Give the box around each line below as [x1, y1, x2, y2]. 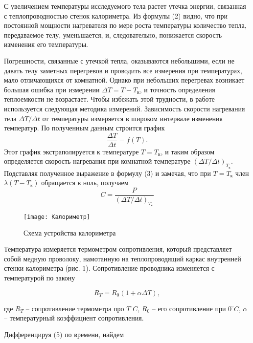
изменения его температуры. [4, 39, 88, 49]
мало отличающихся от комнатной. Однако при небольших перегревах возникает [4, 75, 245, 85]
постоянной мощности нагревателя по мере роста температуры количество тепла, [4, 20, 247, 30]
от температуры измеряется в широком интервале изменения [42, 113, 223, 123]
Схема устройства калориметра [23, 227, 116, 237]
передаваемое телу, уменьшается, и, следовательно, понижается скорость [4, 29, 222, 40]
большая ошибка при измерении [4, 84, 100, 94]
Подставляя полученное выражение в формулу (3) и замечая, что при [4, 168, 211, 178]
